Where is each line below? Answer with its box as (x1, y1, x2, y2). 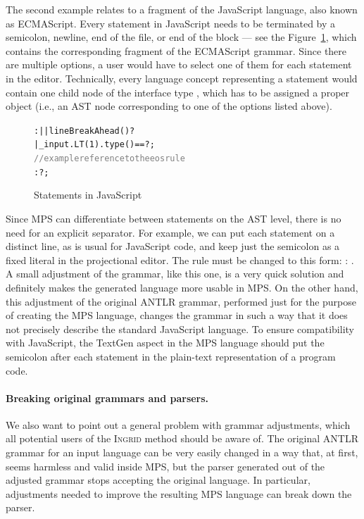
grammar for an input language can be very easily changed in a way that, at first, (6, 445, 358, 460)
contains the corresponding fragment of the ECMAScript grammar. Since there (6, 43, 347, 58)
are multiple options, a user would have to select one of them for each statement (6, 57, 352, 72)
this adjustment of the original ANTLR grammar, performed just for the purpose (6, 294, 357, 308)
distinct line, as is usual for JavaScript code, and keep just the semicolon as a (6, 239, 340, 254)
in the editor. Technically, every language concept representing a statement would (6, 70, 358, 85)
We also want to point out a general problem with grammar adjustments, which (6, 417, 351, 432)
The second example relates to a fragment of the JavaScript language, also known (6, 2, 358, 16)
